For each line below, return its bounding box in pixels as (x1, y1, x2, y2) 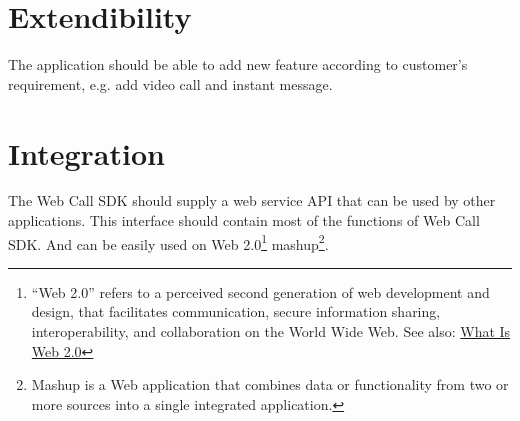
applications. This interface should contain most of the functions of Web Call (8, 210, 480, 231)
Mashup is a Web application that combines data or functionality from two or (31, 374, 509, 395)
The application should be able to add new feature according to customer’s (8, 54, 468, 75)
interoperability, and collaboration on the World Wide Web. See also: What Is (31, 321, 511, 342)
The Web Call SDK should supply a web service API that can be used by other (8, 190, 496, 211)
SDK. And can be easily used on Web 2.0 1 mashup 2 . (8, 230, 329, 254)
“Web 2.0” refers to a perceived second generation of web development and (31, 281, 490, 302)
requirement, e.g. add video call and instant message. (8, 73, 333, 94)
